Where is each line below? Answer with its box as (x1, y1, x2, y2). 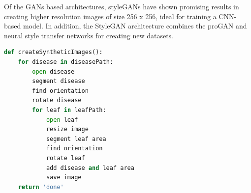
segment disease (32, 78, 85, 85)
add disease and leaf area (46, 164, 134, 171)
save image (46, 174, 82, 181)
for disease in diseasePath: (18, 58, 113, 65)
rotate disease (32, 97, 82, 104)
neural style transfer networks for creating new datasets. (4, 30, 173, 40)
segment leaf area (46, 135, 106, 142)
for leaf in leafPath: (32, 106, 106, 113)
